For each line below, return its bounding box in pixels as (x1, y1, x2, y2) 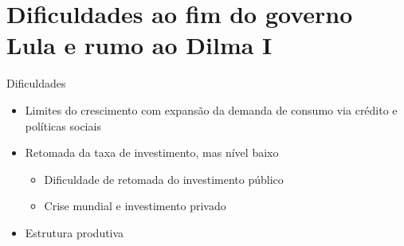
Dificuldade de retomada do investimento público (44, 170, 284, 187)
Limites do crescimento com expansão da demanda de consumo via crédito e (25, 101, 398, 118)
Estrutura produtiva (25, 224, 124, 240)
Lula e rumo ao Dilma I (6, 29, 273, 61)
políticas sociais (25, 117, 101, 134)
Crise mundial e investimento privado (44, 197, 226, 214)
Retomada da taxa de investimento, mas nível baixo (25, 144, 279, 161)
